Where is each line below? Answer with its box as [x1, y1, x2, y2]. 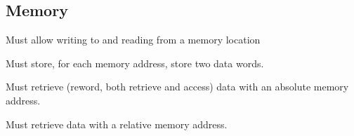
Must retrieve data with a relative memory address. [6, 116, 228, 131]
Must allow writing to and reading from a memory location [6, 32, 261, 47]
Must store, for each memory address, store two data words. [6, 55, 264, 70]
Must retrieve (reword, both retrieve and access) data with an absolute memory [6, 79, 349, 94]
